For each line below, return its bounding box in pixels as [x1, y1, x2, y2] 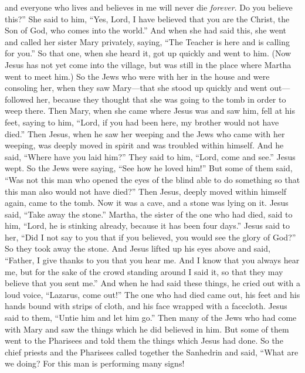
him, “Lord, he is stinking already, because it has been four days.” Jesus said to [5, 219, 290, 232]
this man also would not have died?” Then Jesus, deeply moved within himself [5, 185, 287, 197]
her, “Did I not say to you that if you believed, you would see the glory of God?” [5, 230, 296, 243]
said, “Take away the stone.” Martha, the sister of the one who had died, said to [5, 208, 293, 220]
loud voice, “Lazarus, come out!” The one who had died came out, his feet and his [5, 288, 300, 300]
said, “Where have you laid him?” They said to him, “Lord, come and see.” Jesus [5, 150, 296, 162]
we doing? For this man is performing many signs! [5, 357, 185, 369]
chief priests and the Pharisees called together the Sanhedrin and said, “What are [5, 345, 299, 358]
